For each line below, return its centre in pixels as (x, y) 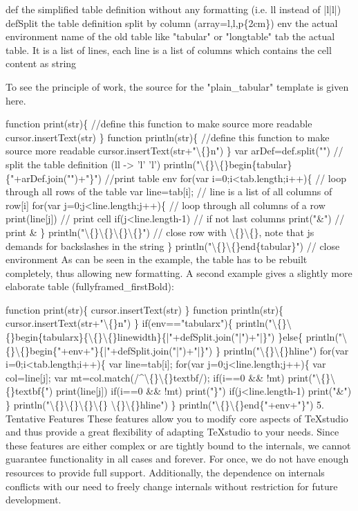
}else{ (291, 337)
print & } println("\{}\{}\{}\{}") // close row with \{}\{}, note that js (160, 232)
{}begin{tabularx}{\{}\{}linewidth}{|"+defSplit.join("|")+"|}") (140, 337)
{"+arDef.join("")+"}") (54, 178)
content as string (41, 63)
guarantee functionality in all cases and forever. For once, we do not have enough (177, 459)
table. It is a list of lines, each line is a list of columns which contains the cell (169, 50)
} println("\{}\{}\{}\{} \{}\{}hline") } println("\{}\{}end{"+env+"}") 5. (165, 405)
